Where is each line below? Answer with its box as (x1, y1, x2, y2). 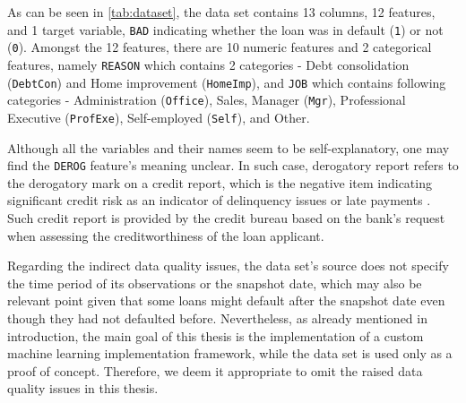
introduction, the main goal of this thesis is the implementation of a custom (7, 326, 424, 345)
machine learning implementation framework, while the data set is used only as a (7, 344, 453, 363)
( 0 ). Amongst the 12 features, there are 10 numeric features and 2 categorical (7, 38, 432, 56)
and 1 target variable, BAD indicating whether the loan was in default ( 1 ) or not (7, 20, 444, 39)
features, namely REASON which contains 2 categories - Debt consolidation (7, 55, 410, 73)
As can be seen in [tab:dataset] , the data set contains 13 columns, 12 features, (7, 3, 436, 21)
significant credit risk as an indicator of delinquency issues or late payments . (7, 191, 431, 210)
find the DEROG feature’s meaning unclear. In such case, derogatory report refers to (7, 156, 459, 175)
